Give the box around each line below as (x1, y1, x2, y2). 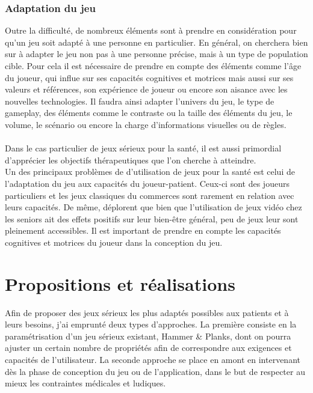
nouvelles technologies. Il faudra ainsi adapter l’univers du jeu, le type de (5, 94, 274, 107)
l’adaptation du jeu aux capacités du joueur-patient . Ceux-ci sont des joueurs (5, 177, 290, 189)
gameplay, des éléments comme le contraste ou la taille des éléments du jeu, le (5, 106, 293, 119)
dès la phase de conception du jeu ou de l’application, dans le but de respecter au (5, 365, 305, 377)
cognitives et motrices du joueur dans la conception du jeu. (5, 236, 223, 248)
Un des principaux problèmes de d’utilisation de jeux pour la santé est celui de (5, 165, 295, 178)
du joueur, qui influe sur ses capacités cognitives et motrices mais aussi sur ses (5, 71, 294, 84)
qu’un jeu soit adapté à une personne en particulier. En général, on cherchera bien (5, 35, 308, 48)
